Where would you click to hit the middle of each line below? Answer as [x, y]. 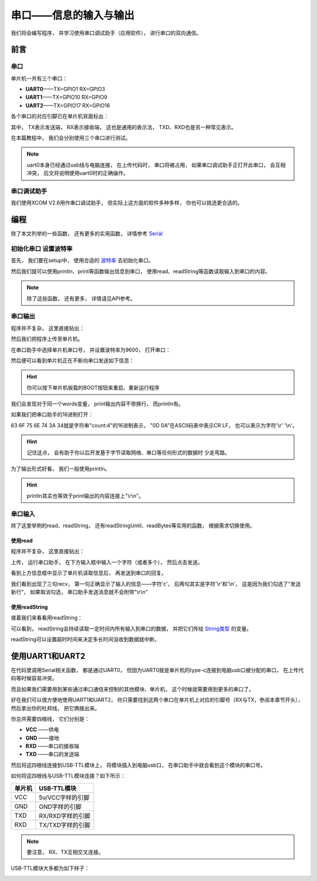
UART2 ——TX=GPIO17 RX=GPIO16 [68, 105]
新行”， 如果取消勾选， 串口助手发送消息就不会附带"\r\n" [79, 592]
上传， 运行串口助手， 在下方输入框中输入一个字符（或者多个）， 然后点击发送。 [107, 562]
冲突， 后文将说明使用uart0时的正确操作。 [77, 173]
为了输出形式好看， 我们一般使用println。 [60, 469]
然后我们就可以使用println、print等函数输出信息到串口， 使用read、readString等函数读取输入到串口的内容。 [141, 271]
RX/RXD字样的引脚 [65, 816]
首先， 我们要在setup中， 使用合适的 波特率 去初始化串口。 [82, 261]
